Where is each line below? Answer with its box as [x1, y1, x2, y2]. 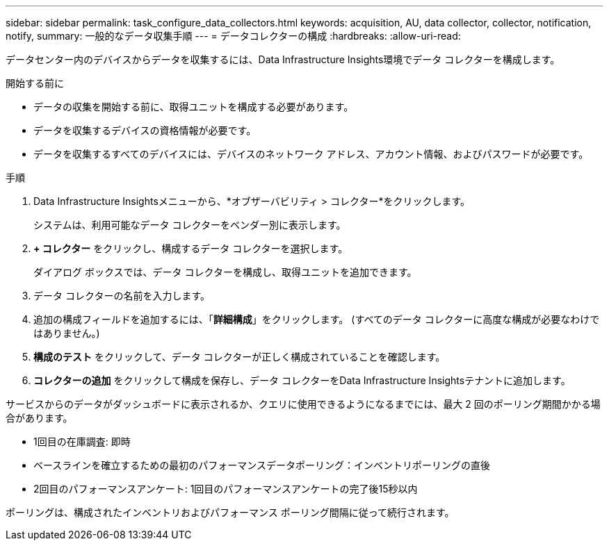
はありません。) [33, 327, 100, 339]
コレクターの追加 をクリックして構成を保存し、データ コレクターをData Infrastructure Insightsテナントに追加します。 [33, 374, 571, 386]
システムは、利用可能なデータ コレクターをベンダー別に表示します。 [33, 219, 346, 231]
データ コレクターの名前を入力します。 [33, 290, 210, 301]
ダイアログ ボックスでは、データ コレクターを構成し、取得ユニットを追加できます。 [33, 266, 417, 278]
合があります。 [6, 412, 73, 424]
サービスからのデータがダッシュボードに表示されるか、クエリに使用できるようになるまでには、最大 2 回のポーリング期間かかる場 [6, 398, 601, 410]
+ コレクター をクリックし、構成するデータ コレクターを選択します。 [33, 242, 348, 254]
